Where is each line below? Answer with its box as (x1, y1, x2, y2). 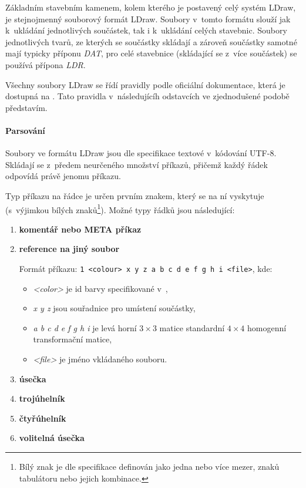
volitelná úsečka (19, 432, 85, 444)
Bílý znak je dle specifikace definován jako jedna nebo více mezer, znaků (19, 460, 280, 472)
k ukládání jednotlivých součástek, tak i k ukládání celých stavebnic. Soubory (5, 24, 287, 36)
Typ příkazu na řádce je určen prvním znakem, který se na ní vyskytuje (5, 189, 264, 201)
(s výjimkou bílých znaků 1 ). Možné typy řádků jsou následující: (5, 201, 235, 216)
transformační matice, (33, 333, 112, 345)
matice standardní (159, 321, 225, 334)
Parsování (5, 124, 45, 136)
